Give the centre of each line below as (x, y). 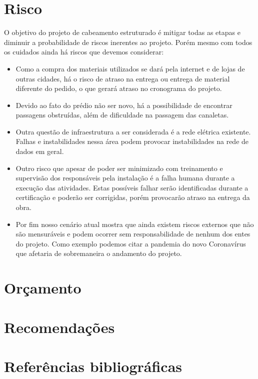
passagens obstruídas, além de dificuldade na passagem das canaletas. (122, 115)
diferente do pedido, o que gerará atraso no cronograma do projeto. (119, 88)
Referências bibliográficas (93, 366)
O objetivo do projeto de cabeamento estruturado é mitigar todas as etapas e (122, 32)
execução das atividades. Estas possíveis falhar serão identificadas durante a (132, 187)
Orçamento (43, 288)
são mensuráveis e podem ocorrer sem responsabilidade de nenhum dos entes (133, 234)
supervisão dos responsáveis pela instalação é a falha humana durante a (125, 178)
